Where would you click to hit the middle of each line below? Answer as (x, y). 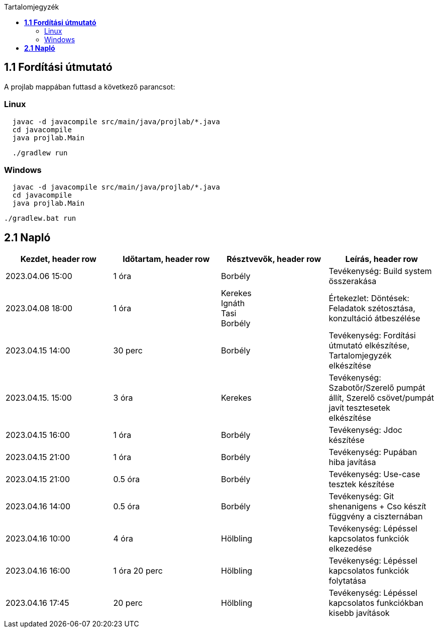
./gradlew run (40, 153)
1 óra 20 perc (138, 571)
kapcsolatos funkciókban (376, 603)
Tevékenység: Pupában (373, 452)
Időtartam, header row (166, 259)
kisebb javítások (359, 613)
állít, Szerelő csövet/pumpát (381, 398)
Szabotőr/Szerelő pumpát (377, 388)
